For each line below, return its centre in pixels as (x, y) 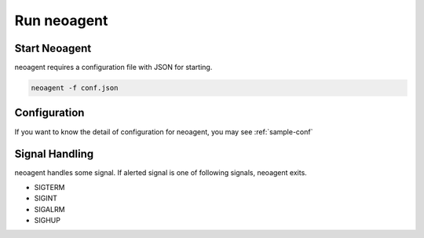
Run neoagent (61, 20)
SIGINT (46, 198)
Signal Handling (54, 154)
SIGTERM (49, 187)
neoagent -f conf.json (75, 88)
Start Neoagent (53, 48)
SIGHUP (47, 221)
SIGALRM (50, 209)
